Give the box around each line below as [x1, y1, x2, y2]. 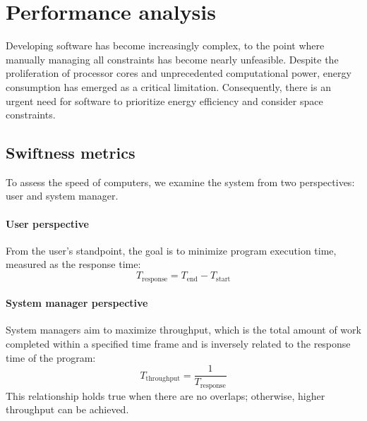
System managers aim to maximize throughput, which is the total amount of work [6, 322, 361, 337]
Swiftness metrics [6, 142, 136, 164]
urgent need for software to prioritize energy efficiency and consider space [6, 93, 323, 108]
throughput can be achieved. [6, 402, 129, 417]
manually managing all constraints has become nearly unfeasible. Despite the [6, 51, 339, 66]
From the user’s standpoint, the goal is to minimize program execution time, [6, 243, 337, 257]
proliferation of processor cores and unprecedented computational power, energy [6, 66, 351, 80]
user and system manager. [6, 188, 119, 203]
